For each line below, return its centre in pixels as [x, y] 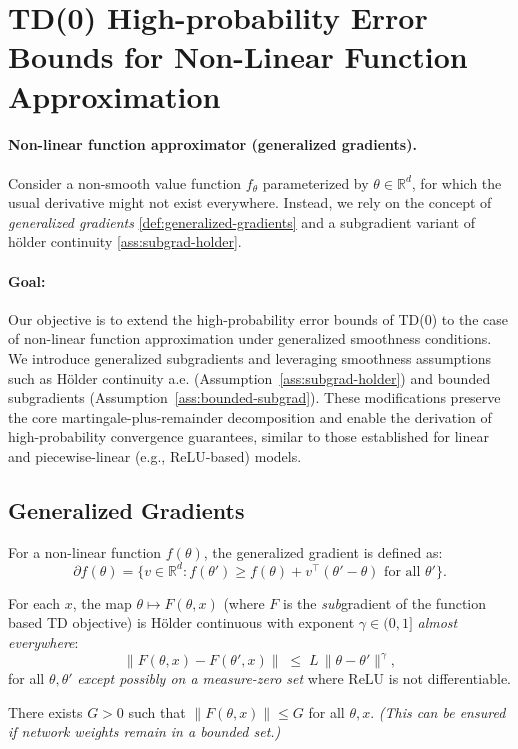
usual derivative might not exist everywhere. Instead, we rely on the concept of [250, 202]
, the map [102, 602]
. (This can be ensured [438, 711]
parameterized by [315, 182]
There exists [45, 711]
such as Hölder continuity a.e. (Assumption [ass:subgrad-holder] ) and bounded [249, 377]
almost [437, 622]
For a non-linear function [85, 551]
